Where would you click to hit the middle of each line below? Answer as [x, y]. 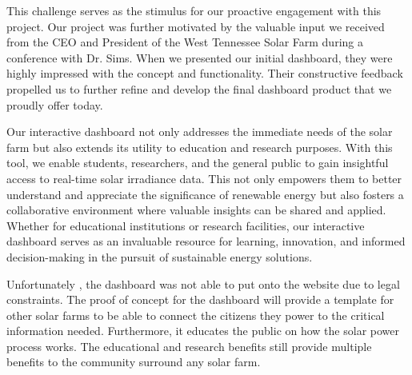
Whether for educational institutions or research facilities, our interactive [186, 225]
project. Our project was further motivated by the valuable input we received [196, 26]
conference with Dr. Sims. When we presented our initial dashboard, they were [200, 57]
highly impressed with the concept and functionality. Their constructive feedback [205, 73]
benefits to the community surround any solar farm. [134, 362]
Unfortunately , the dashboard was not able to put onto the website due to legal [203, 283]
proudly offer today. [55, 104]
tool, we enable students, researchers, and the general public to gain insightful [198, 163]
